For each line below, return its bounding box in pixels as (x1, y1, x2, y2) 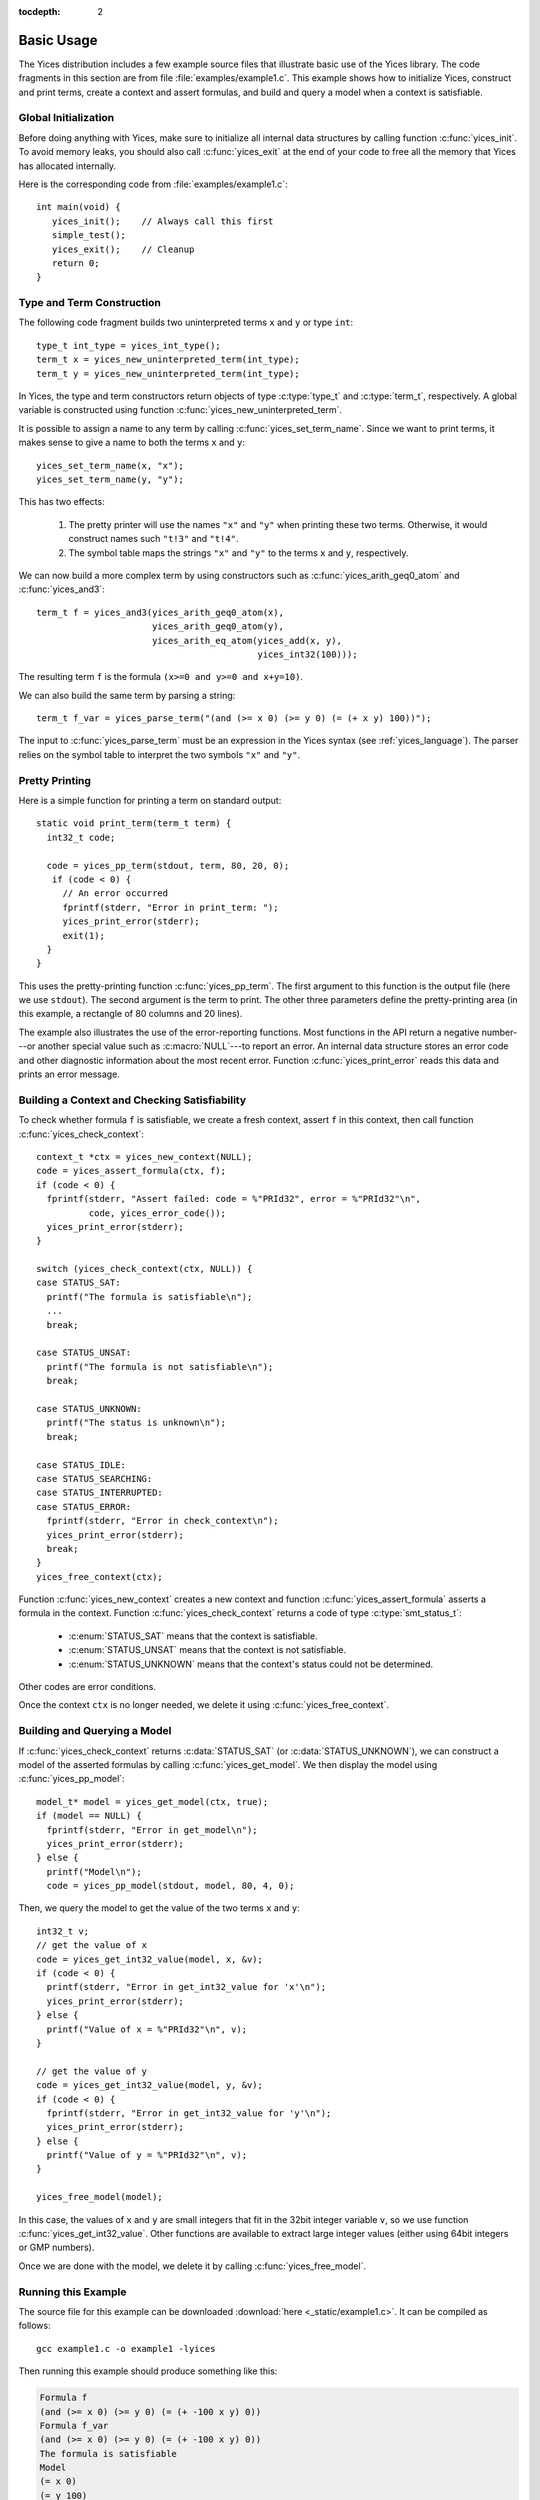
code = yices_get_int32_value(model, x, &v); (36, 1953, 264, 1965)
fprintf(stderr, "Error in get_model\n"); (46, 1824, 259, 1835)
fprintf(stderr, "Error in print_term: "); (62, 901, 279, 913)
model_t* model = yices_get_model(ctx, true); (36, 1796, 269, 1807)
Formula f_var (39, 2420, 109, 2431)
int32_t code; (46, 831, 116, 843)
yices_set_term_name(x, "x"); (36, 460, 185, 471)
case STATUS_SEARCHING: (36, 1473, 153, 1484)
